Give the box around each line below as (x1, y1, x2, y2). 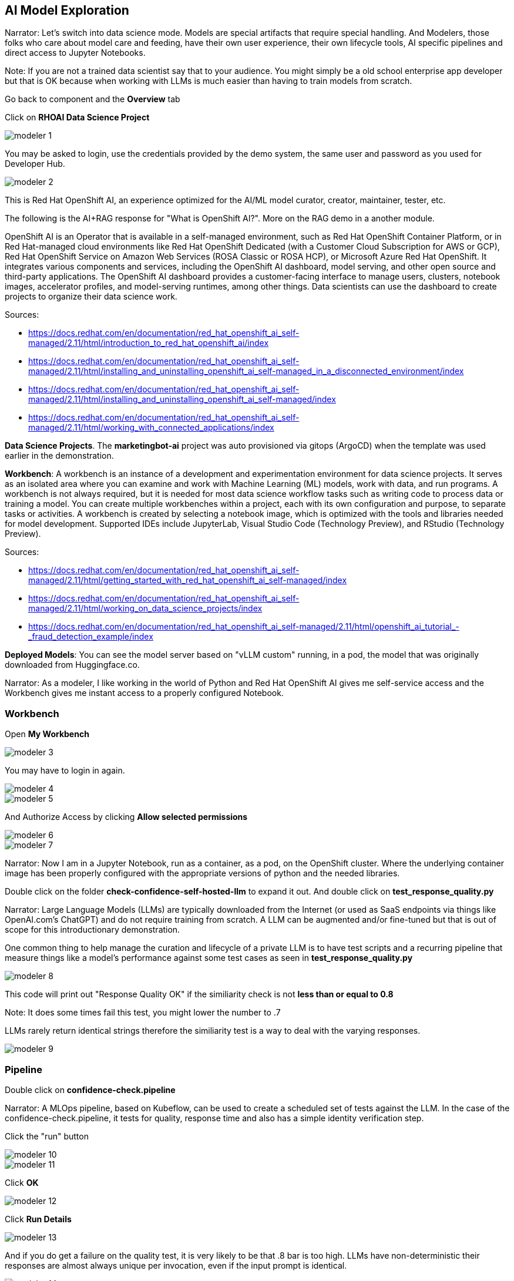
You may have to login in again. (5, 765, 125, 776)
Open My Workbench (5, 729, 89, 739)
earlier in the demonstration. (5, 450, 114, 461)
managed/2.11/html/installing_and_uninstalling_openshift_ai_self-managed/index (28, 394, 336, 405)
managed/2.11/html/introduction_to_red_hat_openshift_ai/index (28, 338, 269, 348)
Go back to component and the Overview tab (5, 94, 180, 105)
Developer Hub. (5, 159, 65, 169)
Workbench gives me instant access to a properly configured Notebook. (5, 688, 284, 698)
